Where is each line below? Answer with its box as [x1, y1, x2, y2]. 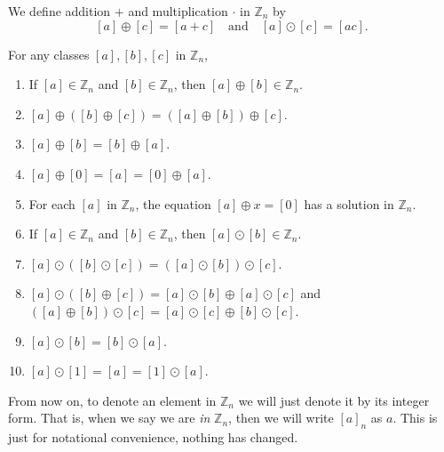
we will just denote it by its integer [238, 391, 430, 409]
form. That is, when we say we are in [8, 408, 210, 427]
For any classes [8, 44, 90, 63]
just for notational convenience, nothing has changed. [8, 428, 298, 447]
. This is [392, 408, 438, 427]
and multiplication [128, 2, 228, 20]
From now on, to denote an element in [8, 391, 217, 409]
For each [28, 194, 75, 213]
